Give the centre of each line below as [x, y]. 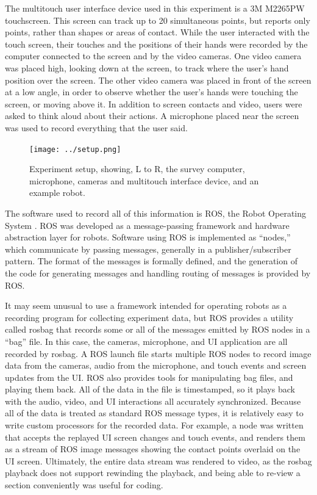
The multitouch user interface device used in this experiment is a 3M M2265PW [155, 8]
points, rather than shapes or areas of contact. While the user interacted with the [157, 32]
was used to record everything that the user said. [96, 127]
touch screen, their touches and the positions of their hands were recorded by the [156, 44]
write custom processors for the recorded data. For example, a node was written [154, 425]
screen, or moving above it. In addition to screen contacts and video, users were [154, 103]
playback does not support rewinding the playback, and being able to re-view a [153, 473]
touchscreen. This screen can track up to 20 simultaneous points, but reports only [158, 20]
